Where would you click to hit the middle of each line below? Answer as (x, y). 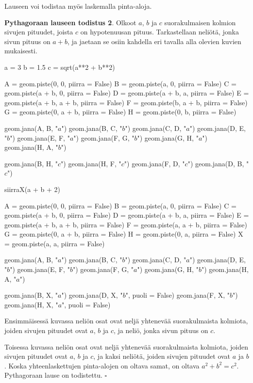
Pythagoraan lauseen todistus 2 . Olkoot (70, 22)
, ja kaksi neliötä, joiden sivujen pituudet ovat (162, 356)
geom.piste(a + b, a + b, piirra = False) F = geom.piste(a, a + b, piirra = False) (126, 224)
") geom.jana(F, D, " (154, 163)
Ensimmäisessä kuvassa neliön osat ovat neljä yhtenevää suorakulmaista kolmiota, (126, 321)
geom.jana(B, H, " (31, 163)
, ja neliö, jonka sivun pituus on (161, 330)
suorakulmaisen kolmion (200, 22)
